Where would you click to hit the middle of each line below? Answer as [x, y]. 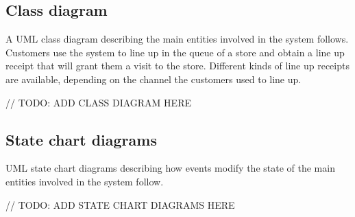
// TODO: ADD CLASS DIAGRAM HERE [98, 102]
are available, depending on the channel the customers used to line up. [154, 79]
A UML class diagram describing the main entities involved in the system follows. [177, 39]
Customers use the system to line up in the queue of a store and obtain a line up [175, 52]
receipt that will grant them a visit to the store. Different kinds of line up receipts [177, 66]
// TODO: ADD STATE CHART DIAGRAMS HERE [120, 204]
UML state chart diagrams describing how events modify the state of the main [170, 168]
